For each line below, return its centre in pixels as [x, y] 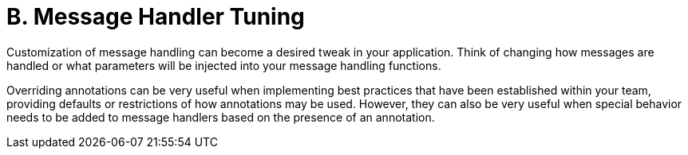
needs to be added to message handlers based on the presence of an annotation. [221, 117]
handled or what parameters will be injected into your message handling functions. [224, 65]
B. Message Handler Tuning [156, 17]
